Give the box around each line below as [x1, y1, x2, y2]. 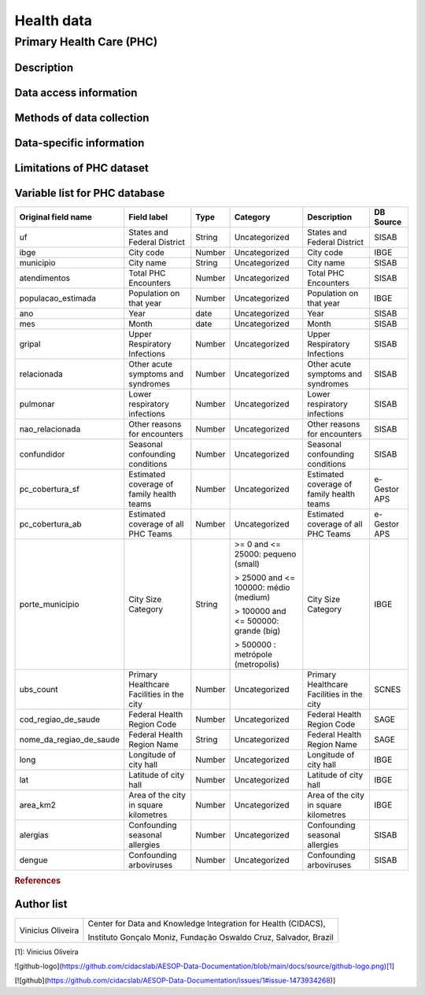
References [14, 875, 61, 886]
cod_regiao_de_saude [19, 713, 101, 724]
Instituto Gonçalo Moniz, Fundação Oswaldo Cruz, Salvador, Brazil [87, 931, 334, 942]
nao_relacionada [19, 424, 81, 435]
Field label [128, 211, 168, 222]
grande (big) [234, 625, 281, 636]
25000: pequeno [234, 548, 297, 559]
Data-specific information [14, 136, 145, 150]
